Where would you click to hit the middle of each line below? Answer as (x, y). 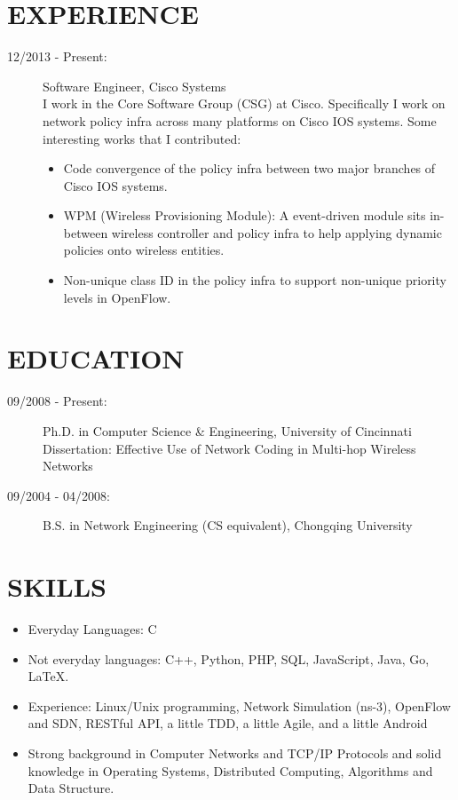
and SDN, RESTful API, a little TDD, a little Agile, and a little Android (228, 723)
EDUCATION (96, 358)
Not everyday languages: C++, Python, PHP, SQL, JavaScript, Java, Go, (229, 658)
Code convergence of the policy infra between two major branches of (249, 168)
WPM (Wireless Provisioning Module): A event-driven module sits (245, 215)
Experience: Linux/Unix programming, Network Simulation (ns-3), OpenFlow (239, 705)
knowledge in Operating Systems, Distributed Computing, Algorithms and (230, 770)
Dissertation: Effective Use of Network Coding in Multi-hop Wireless (229, 448)
